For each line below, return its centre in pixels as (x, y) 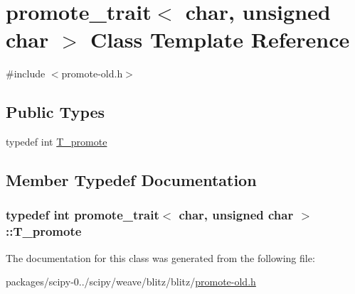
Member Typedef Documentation (131, 180)
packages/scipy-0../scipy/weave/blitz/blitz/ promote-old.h (131, 282)
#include (26, 73)
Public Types (55, 112)
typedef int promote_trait (83, 215)
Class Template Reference (220, 39)
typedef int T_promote (57, 142)
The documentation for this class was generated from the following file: (160, 257)
